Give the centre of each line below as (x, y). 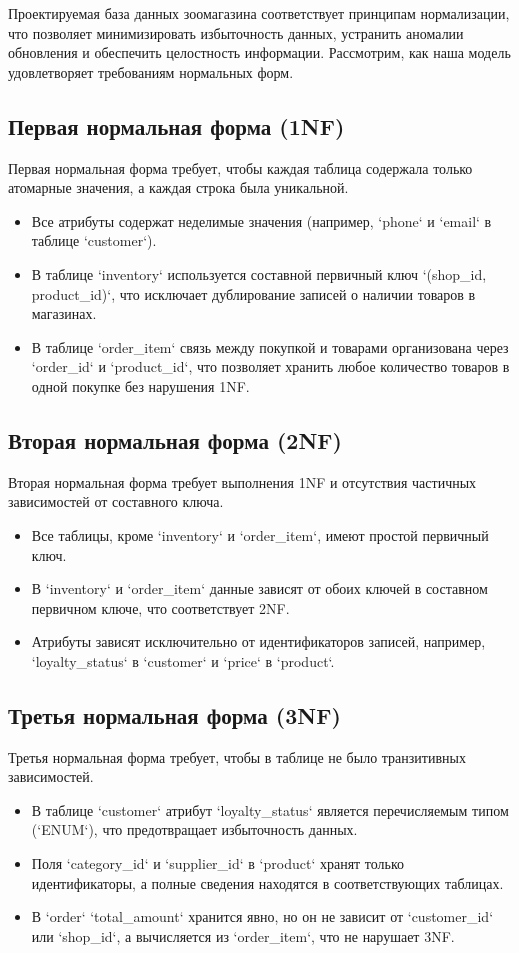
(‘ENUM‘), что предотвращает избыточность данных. (194, 829)
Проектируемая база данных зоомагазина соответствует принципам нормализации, (259, 13)
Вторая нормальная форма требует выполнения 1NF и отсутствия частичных (242, 481)
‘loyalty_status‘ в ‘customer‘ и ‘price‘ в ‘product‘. (183, 660)
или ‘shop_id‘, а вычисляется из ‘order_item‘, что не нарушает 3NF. (243, 935)
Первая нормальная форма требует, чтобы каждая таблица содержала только (240, 167)
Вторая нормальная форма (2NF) (175, 439)
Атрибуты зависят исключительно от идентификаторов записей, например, (258, 641)
